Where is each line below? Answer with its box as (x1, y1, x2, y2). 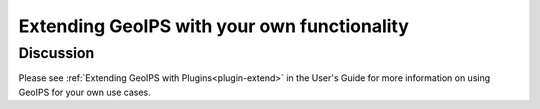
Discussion (18, 44, 95, 62)
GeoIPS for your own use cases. (18, 86, 152, 98)
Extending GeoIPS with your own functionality (18, 15, 410, 37)
